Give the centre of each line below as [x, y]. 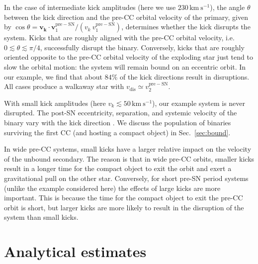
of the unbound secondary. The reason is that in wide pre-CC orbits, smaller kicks [129, 158]
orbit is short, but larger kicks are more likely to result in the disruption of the [124, 207]
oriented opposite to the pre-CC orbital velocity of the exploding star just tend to [129, 57]
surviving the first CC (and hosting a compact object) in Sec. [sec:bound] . [117, 132]
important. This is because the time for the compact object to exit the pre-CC [124, 198]
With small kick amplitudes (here [55, 103]
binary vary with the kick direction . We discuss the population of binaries [118, 122]
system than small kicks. [41, 217]
